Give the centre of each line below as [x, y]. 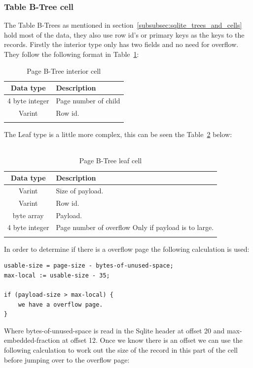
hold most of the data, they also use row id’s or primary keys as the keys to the [124, 34]
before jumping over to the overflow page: [67, 359]
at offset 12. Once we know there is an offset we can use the [152, 340]
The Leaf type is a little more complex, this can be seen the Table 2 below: [118, 134]
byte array [28, 215]
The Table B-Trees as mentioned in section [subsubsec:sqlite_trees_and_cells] [123, 25]
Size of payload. [80, 190]
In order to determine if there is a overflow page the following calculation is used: [127, 249]
